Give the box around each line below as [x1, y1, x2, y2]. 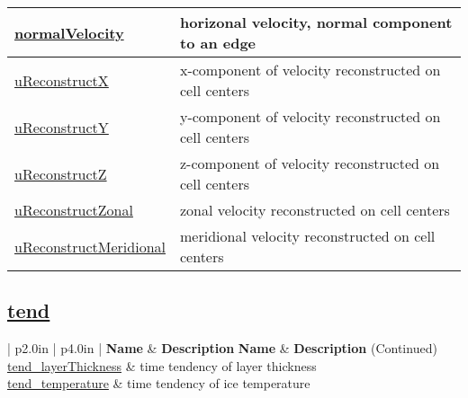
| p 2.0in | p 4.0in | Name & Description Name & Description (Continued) [7, 339, 437, 358]
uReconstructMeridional [14, 235, 166, 257]
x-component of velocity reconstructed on [179, 59, 441, 80]
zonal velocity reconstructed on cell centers [179, 199, 450, 220]
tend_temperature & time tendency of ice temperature [7, 374, 310, 393]
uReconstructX [14, 69, 109, 91]
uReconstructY [14, 116, 109, 137]
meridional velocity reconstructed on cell [179, 226, 436, 246]
